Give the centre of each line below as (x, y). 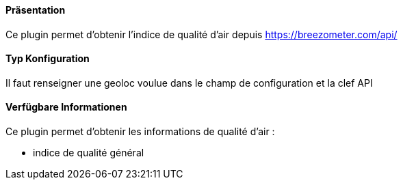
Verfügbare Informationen (66, 107)
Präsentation (36, 10)
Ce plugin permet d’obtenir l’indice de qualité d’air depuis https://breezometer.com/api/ (201, 34)
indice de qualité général (89, 153)
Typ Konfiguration (48, 59)
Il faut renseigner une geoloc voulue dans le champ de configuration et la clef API (189, 83)
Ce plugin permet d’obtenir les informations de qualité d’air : (140, 132)
